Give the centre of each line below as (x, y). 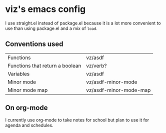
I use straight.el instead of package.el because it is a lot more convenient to (83, 23)
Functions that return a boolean (44, 65)
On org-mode (27, 108)
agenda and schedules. (29, 125)
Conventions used (34, 44)
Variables (19, 73)
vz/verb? (96, 65)
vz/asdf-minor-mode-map (118, 90)
